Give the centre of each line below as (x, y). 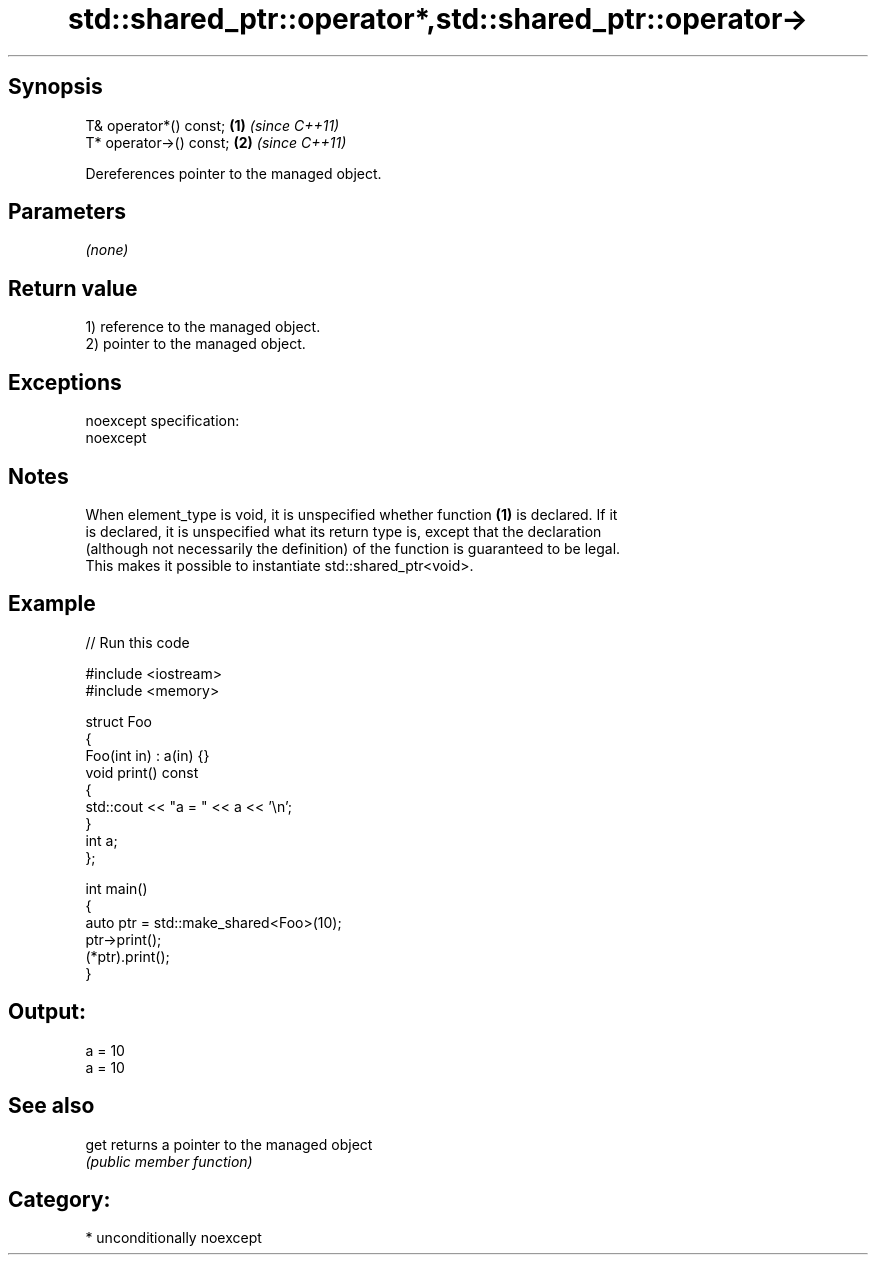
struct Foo (118, 721)
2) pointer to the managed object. (195, 344)
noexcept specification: (162, 421)
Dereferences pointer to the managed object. (233, 173)
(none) (107, 250)
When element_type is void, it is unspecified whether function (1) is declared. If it (351, 514)
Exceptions (65, 382)
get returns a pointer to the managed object (229, 1144)
